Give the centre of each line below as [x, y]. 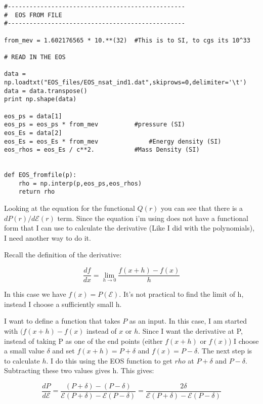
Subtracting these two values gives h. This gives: [79, 370]
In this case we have [35, 294]
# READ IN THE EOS [35, 57]
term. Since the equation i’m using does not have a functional [153, 218]
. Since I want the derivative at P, [190, 330]
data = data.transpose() [46, 91]
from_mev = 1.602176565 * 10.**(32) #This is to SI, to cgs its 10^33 [127, 40]
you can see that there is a [202, 208]
